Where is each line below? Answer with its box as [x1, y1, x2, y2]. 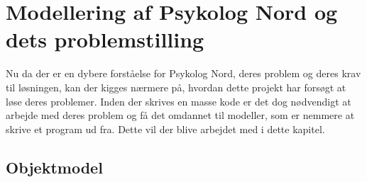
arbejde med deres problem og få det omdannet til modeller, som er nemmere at [6, 108, 355, 123]
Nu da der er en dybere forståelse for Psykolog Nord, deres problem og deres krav [6, 66, 361, 81]
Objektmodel [6, 156, 103, 178]
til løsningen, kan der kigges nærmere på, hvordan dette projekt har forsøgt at [6, 79, 346, 94]
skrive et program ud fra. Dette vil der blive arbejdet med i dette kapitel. [6, 121, 325, 136]
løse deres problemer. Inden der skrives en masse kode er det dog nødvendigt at [6, 93, 351, 108]
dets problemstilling [6, 25, 204, 54]
